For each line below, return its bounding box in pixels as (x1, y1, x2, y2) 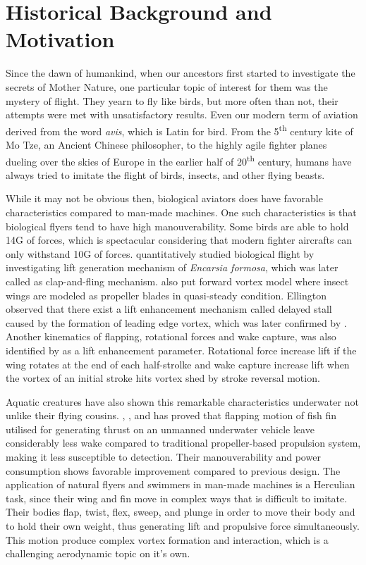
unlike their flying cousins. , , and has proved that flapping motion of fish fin (6, 408, 337, 423)
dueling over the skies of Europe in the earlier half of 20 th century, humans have (6, 151, 352, 168)
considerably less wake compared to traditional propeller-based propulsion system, (6, 435, 361, 450)
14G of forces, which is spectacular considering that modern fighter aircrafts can (6, 232, 353, 247)
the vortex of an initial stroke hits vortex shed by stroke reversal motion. (6, 371, 320, 385)
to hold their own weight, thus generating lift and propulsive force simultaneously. (6, 519, 360, 533)
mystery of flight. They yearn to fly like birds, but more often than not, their (6, 93, 338, 108)
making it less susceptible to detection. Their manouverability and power (6, 449, 321, 464)
